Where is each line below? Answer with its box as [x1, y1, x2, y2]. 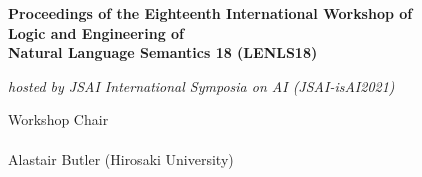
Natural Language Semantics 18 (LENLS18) [8, 42, 318, 63]
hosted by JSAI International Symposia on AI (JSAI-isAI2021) [8, 75, 395, 96]
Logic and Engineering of [8, 22, 185, 43]
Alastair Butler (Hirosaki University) [8, 148, 234, 169]
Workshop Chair [8, 109, 109, 130]
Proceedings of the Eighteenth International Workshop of [8, 3, 413, 23]
